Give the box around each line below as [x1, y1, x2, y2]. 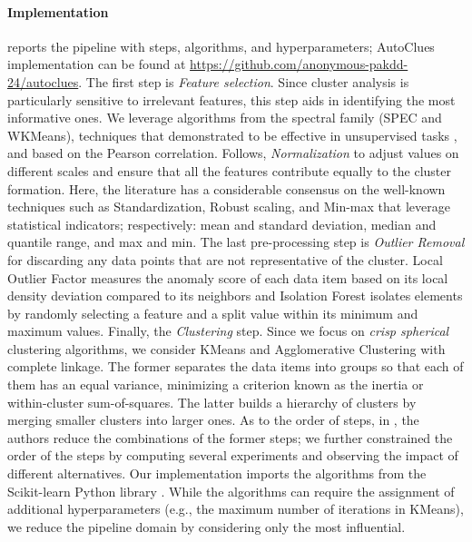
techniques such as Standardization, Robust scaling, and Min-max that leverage [7, 197, 450, 216]
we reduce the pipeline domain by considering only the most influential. [7, 517, 406, 536]
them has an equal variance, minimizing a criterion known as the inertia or [7, 375, 424, 394]
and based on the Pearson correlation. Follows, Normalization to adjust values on [7, 143, 459, 163]
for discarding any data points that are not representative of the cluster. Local [7, 250, 443, 269]
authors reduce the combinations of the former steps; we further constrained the [7, 428, 453, 447]
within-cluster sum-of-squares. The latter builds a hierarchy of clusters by [7, 392, 417, 411]
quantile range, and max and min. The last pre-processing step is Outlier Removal [7, 232, 465, 251]
